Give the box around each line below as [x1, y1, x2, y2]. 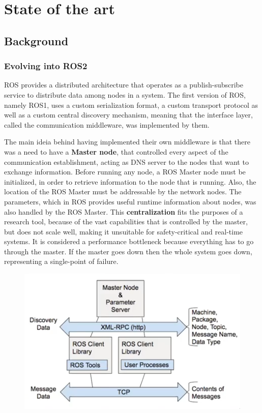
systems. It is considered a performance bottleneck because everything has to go [4, 236, 254, 247]
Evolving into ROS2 [4, 60, 88, 72]
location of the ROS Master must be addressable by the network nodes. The [4, 186, 242, 197]
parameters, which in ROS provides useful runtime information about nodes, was [4, 196, 256, 206]
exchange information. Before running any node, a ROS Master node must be [4, 166, 246, 177]
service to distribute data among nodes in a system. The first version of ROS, [4, 89, 246, 100]
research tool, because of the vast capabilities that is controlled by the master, [4, 216, 248, 227]
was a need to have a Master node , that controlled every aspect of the [4, 146, 228, 157]
